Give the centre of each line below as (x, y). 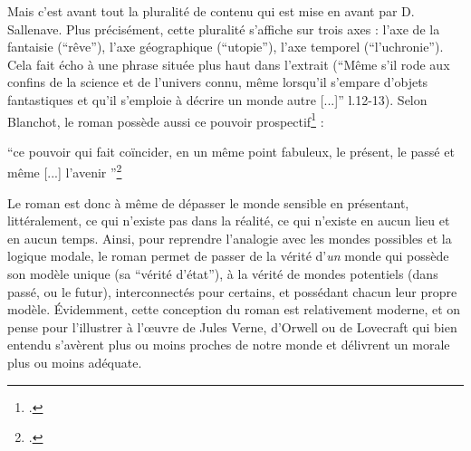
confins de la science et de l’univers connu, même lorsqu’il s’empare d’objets (218, 82)
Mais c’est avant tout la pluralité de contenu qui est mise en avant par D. (211, 11)
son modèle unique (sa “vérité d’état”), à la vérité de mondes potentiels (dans (223, 274)
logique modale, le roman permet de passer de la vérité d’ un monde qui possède (228, 256)
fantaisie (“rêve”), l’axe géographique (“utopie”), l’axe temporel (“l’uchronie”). (226, 47)
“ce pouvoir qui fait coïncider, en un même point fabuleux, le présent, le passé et (231, 151)
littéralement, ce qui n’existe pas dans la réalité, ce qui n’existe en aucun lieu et (229, 221)
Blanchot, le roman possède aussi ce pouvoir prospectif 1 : (166, 120)
